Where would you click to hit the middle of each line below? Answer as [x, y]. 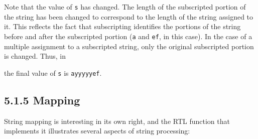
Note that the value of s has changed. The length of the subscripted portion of [125, 7]
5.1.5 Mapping [42, 100]
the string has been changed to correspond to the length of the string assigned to [129, 16]
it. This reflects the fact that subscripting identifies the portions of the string [122, 26]
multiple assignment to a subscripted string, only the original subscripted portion [129, 46]
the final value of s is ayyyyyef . [53, 73]
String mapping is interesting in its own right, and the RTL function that [117, 121]
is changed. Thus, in [35, 56]
